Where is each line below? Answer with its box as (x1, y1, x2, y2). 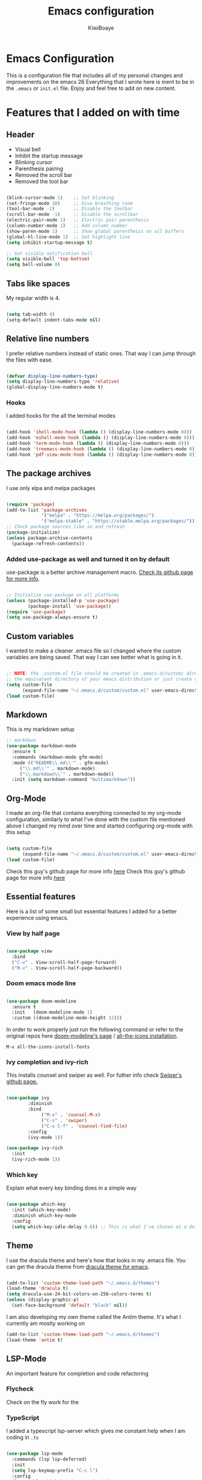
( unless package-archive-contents (6, 535, 93, 541)
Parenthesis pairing (14, 165, 63, 172)
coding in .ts (6, 1434, 39, 1441)
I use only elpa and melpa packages (6, 484, 96, 491)
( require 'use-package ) (6, 608, 66, 615)
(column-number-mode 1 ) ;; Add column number (6, 223, 128, 229)
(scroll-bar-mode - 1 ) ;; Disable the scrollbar (6, 211, 138, 218)
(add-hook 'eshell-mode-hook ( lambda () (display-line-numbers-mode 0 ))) (6, 435, 195, 441)
